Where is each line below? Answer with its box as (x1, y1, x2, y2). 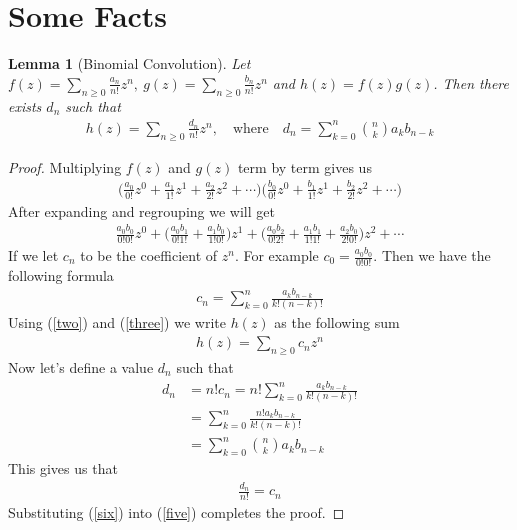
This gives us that (8, 457, 118, 478)
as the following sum (274, 312, 400, 333)
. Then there (433, 72, 509, 93)
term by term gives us (237, 156, 372, 177)
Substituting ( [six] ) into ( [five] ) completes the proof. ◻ (8, 502, 345, 523)
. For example (234, 245, 319, 265)
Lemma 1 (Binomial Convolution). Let (8, 53, 251, 74)
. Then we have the (373, 245, 491, 265)
